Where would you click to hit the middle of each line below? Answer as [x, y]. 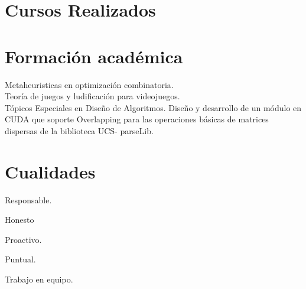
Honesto [19, 220]
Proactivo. [23, 239]
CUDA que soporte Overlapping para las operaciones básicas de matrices [137, 119]
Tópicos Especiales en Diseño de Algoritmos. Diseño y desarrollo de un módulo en [153, 107]
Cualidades [50, 171]
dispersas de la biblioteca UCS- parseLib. [79, 130]
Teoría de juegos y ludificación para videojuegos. [92, 96]
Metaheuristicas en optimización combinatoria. [89, 84]
